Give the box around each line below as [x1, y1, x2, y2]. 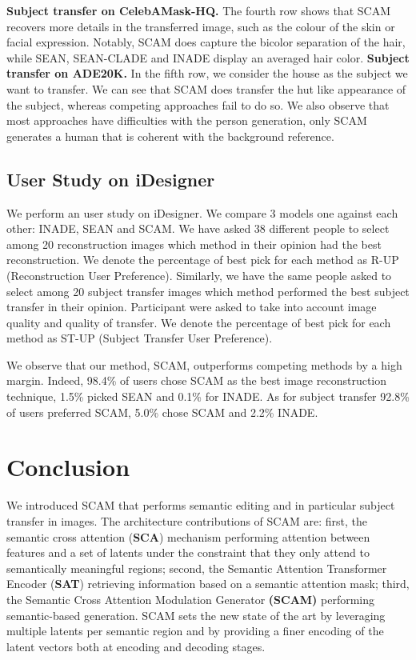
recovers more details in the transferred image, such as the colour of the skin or [6, 18, 395, 34]
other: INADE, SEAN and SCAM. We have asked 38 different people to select [6, 220, 390, 237]
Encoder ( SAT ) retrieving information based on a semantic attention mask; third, [6, 575, 410, 592]
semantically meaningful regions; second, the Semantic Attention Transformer [6, 559, 387, 576]
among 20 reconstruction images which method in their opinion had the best [6, 235, 382, 252]
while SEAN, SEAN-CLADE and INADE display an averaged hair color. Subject [6, 49, 410, 66]
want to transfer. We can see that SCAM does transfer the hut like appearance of [6, 80, 406, 97]
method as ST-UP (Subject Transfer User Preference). [6, 330, 273, 346]
